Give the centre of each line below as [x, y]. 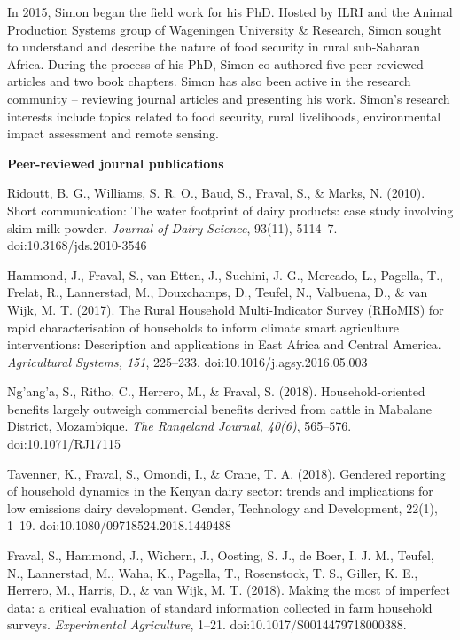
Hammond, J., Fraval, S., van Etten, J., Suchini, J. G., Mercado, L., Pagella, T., [225, 274]
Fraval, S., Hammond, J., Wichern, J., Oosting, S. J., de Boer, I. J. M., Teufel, [221, 555]
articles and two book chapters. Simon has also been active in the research [209, 81]
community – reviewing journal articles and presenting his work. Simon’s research [229, 98]
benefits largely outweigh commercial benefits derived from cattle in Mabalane [220, 408]
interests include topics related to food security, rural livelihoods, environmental [224, 116]
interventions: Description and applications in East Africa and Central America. [224, 344]
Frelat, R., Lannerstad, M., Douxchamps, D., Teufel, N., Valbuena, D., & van [218, 292]
